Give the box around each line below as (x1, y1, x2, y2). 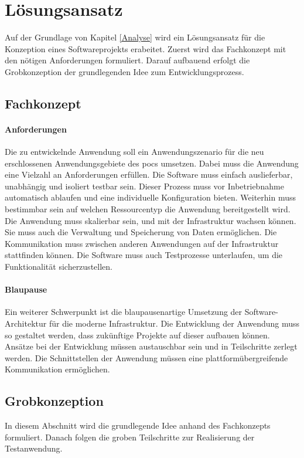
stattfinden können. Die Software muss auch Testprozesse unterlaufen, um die (5, 249, 283, 261)
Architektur (5, 317, 47, 329)
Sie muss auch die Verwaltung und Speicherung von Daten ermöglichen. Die (5, 226, 277, 238)
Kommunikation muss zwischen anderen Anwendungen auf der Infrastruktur (5, 237, 279, 249)
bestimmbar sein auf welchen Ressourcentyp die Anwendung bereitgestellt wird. (5, 203, 291, 215)
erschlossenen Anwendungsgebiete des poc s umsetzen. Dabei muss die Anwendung (5, 157, 299, 169)
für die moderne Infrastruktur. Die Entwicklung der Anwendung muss (49, 317, 300, 329)
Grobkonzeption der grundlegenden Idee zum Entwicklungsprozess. (5, 65, 244, 77)
